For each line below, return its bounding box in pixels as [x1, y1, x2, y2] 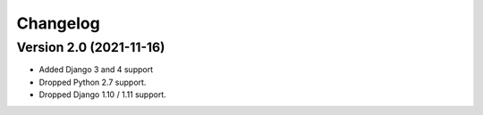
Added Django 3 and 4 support [38, 64, 154, 75]
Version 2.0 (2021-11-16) [16, 39, 165, 55]
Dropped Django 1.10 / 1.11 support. [38, 89, 167, 100]
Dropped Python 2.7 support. [38, 77, 147, 87]
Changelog [16, 13, 100, 33]
